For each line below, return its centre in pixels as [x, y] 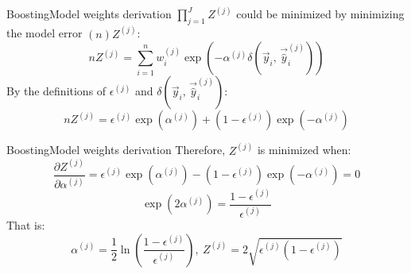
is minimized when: [304, 150]
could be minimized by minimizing [320, 14]
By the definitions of [56, 91]
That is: [26, 225]
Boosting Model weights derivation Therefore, [116, 150]
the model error [45, 33]
